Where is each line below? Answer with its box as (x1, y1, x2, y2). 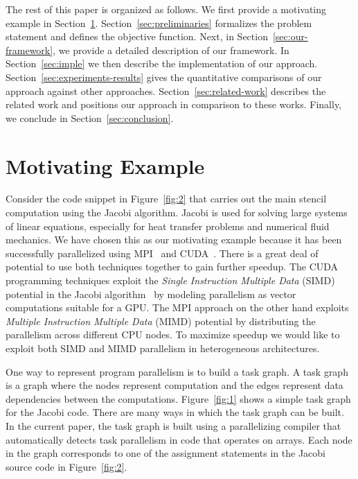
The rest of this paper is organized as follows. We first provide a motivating (6, 2, 327, 16)
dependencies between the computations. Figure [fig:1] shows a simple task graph (6, 391, 351, 406)
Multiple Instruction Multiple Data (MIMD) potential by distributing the (6, 313, 316, 328)
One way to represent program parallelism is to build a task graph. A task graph (6, 364, 348, 378)
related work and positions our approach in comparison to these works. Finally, (6, 97, 342, 112)
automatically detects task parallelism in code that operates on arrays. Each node (6, 432, 352, 446)
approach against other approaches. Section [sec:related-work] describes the (6, 83, 326, 98)
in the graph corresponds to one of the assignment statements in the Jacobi (6, 446, 325, 460)
